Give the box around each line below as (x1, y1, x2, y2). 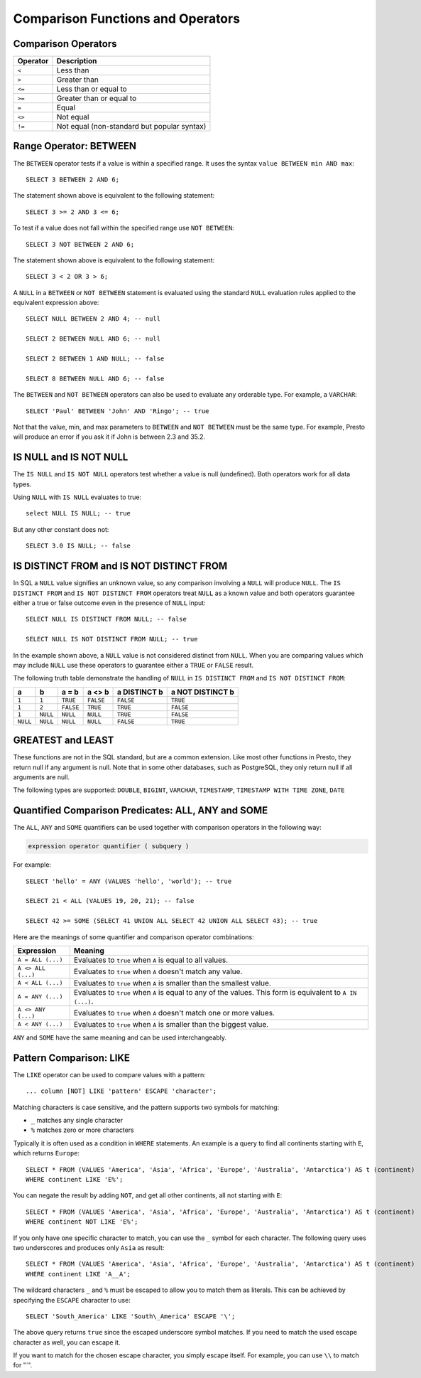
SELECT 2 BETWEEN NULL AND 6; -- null (26, 335, 161, 343)
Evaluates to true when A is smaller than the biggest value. (73, 1019, 269, 1029)
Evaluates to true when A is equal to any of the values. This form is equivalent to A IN (73, 987, 357, 997)
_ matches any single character (31, 1116, 124, 1125)
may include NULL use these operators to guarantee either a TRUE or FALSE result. (13, 661, 253, 669)
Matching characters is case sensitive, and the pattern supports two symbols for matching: (13, 1103, 280, 1111)
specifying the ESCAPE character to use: (13, 1296, 131, 1304)
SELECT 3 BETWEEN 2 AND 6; (26, 175, 120, 183)
